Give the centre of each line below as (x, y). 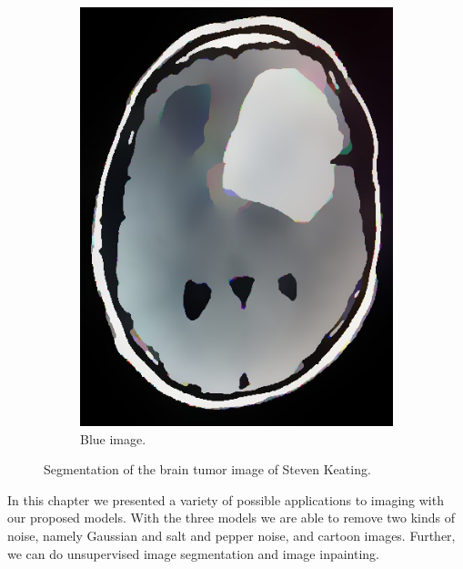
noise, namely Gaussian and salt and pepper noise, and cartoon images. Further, (231, 536)
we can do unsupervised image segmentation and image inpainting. (193, 553)
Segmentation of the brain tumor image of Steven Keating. (207, 469)
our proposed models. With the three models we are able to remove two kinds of (231, 518)
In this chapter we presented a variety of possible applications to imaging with (226, 499)
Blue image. (113, 438)
